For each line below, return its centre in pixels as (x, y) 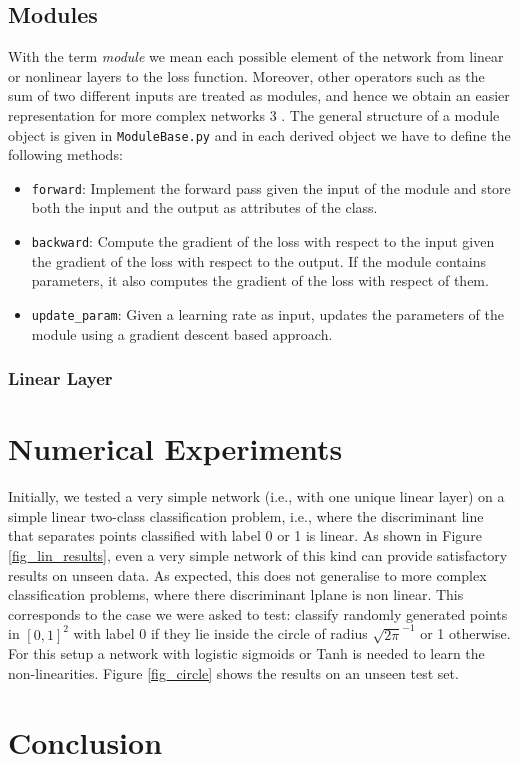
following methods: (65, 154)
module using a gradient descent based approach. (182, 333)
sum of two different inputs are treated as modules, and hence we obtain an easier (259, 95)
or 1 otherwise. (465, 633)
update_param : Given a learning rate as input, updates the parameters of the (267, 313)
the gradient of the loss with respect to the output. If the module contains (259, 260)
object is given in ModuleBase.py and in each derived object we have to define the (259, 134)
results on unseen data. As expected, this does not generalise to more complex (247, 574)
